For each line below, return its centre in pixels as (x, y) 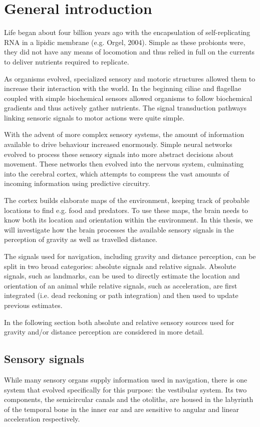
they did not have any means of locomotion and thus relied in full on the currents (129, 52)
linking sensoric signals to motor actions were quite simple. (94, 117)
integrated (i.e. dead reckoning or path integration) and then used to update (121, 295)
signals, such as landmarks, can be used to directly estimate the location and (122, 276)
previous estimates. (33, 305)
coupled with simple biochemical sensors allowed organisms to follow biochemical (128, 98)
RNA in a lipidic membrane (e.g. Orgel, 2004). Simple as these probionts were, (125, 42)
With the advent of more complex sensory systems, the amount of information (124, 134)
